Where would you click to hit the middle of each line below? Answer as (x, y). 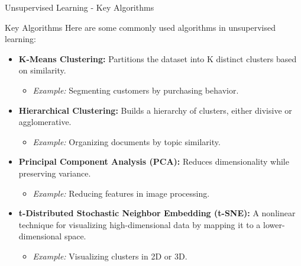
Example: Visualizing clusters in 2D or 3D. (110, 256)
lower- (274, 224)
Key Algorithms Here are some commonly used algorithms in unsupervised (140, 27)
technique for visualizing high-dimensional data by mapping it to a (140, 224)
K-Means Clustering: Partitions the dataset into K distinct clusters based (158, 58)
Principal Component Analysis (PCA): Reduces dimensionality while (154, 161)
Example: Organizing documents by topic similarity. (127, 141)
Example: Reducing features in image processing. (121, 193)
